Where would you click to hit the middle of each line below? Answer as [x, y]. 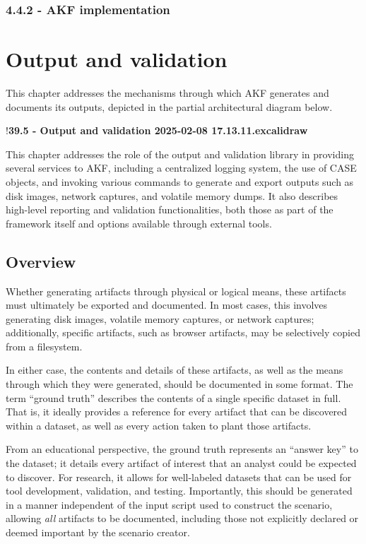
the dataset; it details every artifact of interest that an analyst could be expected [181, 463]
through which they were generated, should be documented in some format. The [179, 384]
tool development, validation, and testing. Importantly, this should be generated [179, 491]
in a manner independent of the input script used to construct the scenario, [169, 504]
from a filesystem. [44, 346]
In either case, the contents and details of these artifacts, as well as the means [175, 370]
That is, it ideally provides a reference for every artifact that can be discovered [177, 412]
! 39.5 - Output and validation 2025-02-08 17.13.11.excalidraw [157, 130]
